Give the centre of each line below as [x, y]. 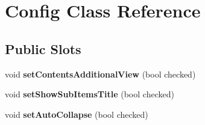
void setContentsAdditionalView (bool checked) [100, 74]
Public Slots [43, 48]
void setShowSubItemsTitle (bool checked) [90, 94]
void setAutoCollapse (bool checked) [77, 114]
